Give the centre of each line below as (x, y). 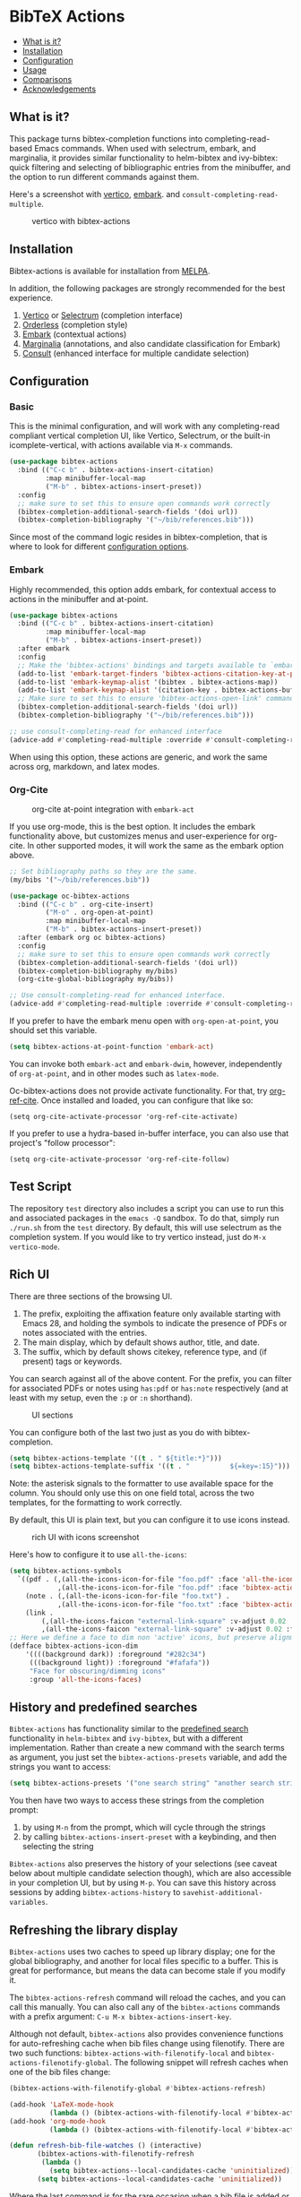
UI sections (52, 1415)
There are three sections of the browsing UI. (91, 1296)
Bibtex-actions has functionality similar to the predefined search (129, 1729)
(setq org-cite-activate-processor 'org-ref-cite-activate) (124, 1116)
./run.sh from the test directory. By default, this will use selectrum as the (146, 1227)
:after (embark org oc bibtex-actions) (92, 938)
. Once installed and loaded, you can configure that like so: (145, 1100)
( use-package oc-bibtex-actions (69, 896)
